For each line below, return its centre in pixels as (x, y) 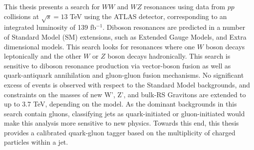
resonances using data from (184, 6)
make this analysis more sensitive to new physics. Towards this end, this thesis (121, 123)
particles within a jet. (36, 142)
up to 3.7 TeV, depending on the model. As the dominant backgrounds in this (120, 104)
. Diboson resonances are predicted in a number (174, 27)
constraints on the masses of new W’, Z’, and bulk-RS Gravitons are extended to (125, 94)
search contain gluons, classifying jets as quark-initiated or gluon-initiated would (124, 113)
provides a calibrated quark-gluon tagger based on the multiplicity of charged (120, 132)
